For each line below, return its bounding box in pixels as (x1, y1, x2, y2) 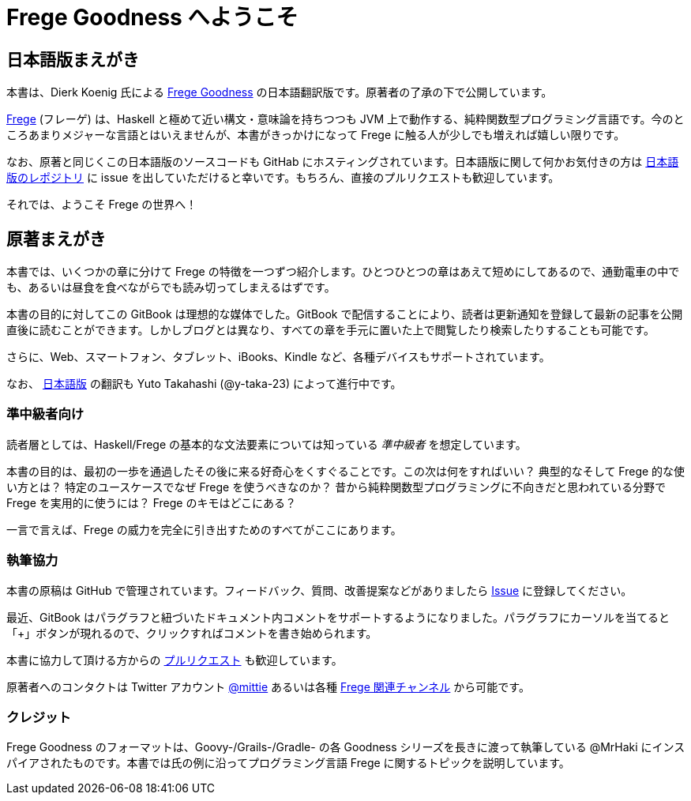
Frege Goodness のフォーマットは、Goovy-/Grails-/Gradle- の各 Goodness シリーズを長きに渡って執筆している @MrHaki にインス (6, 740, 685, 754)
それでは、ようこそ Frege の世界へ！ (6, 197, 197, 212)
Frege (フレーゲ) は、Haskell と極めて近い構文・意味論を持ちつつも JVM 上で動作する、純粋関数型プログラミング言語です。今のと (6, 112, 685, 126)
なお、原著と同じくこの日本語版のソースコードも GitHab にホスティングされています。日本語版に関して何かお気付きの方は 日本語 (6, 155, 679, 169)
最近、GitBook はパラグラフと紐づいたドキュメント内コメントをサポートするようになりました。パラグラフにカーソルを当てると (6, 610, 670, 624)
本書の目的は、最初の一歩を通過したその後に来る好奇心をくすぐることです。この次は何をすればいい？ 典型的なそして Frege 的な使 (6, 464, 685, 478)
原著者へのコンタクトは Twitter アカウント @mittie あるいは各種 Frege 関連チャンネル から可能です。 (6, 679, 530, 694)
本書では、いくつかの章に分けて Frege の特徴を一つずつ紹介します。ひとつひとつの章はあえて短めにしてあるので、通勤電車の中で (6, 265, 680, 279)
